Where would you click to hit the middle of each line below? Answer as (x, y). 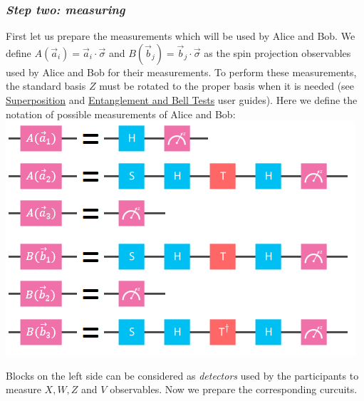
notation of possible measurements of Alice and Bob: (121, 114)
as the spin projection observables (277, 52)
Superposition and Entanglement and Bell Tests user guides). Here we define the (182, 100)
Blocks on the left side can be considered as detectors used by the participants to (182, 375)
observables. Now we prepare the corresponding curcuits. (234, 389)
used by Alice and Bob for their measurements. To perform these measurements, (181, 72)
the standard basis (46, 86)
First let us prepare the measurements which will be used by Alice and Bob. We (181, 36)
